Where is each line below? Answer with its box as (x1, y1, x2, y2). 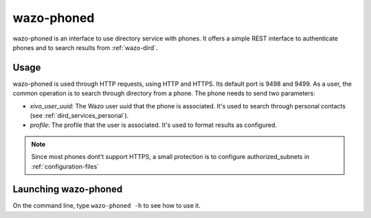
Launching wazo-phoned (12, 184, 123, 195)
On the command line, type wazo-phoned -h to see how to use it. (12, 202, 201, 210)
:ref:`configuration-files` (31, 162, 100, 171)
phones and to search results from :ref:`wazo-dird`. (12, 43, 158, 51)
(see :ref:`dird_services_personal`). (30, 112, 129, 120)
